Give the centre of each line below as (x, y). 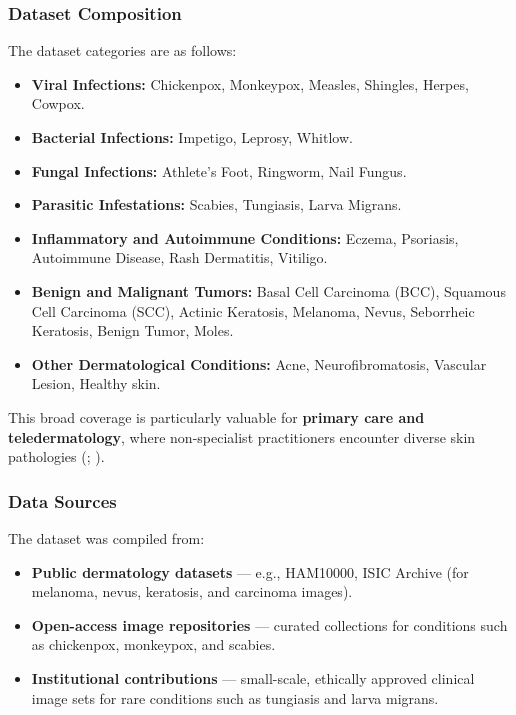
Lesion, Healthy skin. (96, 383)
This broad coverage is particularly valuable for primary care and (216, 416)
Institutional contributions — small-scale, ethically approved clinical (253, 677)
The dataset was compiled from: (106, 537)
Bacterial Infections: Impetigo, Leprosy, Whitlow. (192, 137)
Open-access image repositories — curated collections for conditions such (269, 624)
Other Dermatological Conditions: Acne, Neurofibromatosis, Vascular (259, 363)
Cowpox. (58, 103)
